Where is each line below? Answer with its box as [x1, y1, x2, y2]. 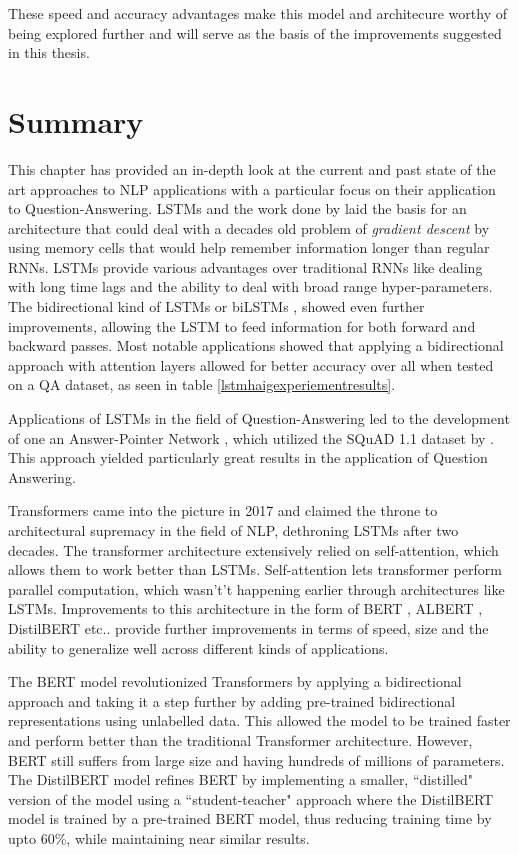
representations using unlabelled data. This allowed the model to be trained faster [8, 710, 511, 731]
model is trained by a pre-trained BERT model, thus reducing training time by [8, 808, 492, 829]
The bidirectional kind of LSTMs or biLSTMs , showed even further [8, 296, 425, 317]
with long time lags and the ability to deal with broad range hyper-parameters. [8, 276, 493, 297]
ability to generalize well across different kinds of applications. [8, 637, 389, 658]
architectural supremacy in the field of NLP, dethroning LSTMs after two [8, 520, 459, 540]
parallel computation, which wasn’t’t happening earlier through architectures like [8, 578, 505, 599]
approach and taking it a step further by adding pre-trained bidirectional [8, 690, 456, 711]
